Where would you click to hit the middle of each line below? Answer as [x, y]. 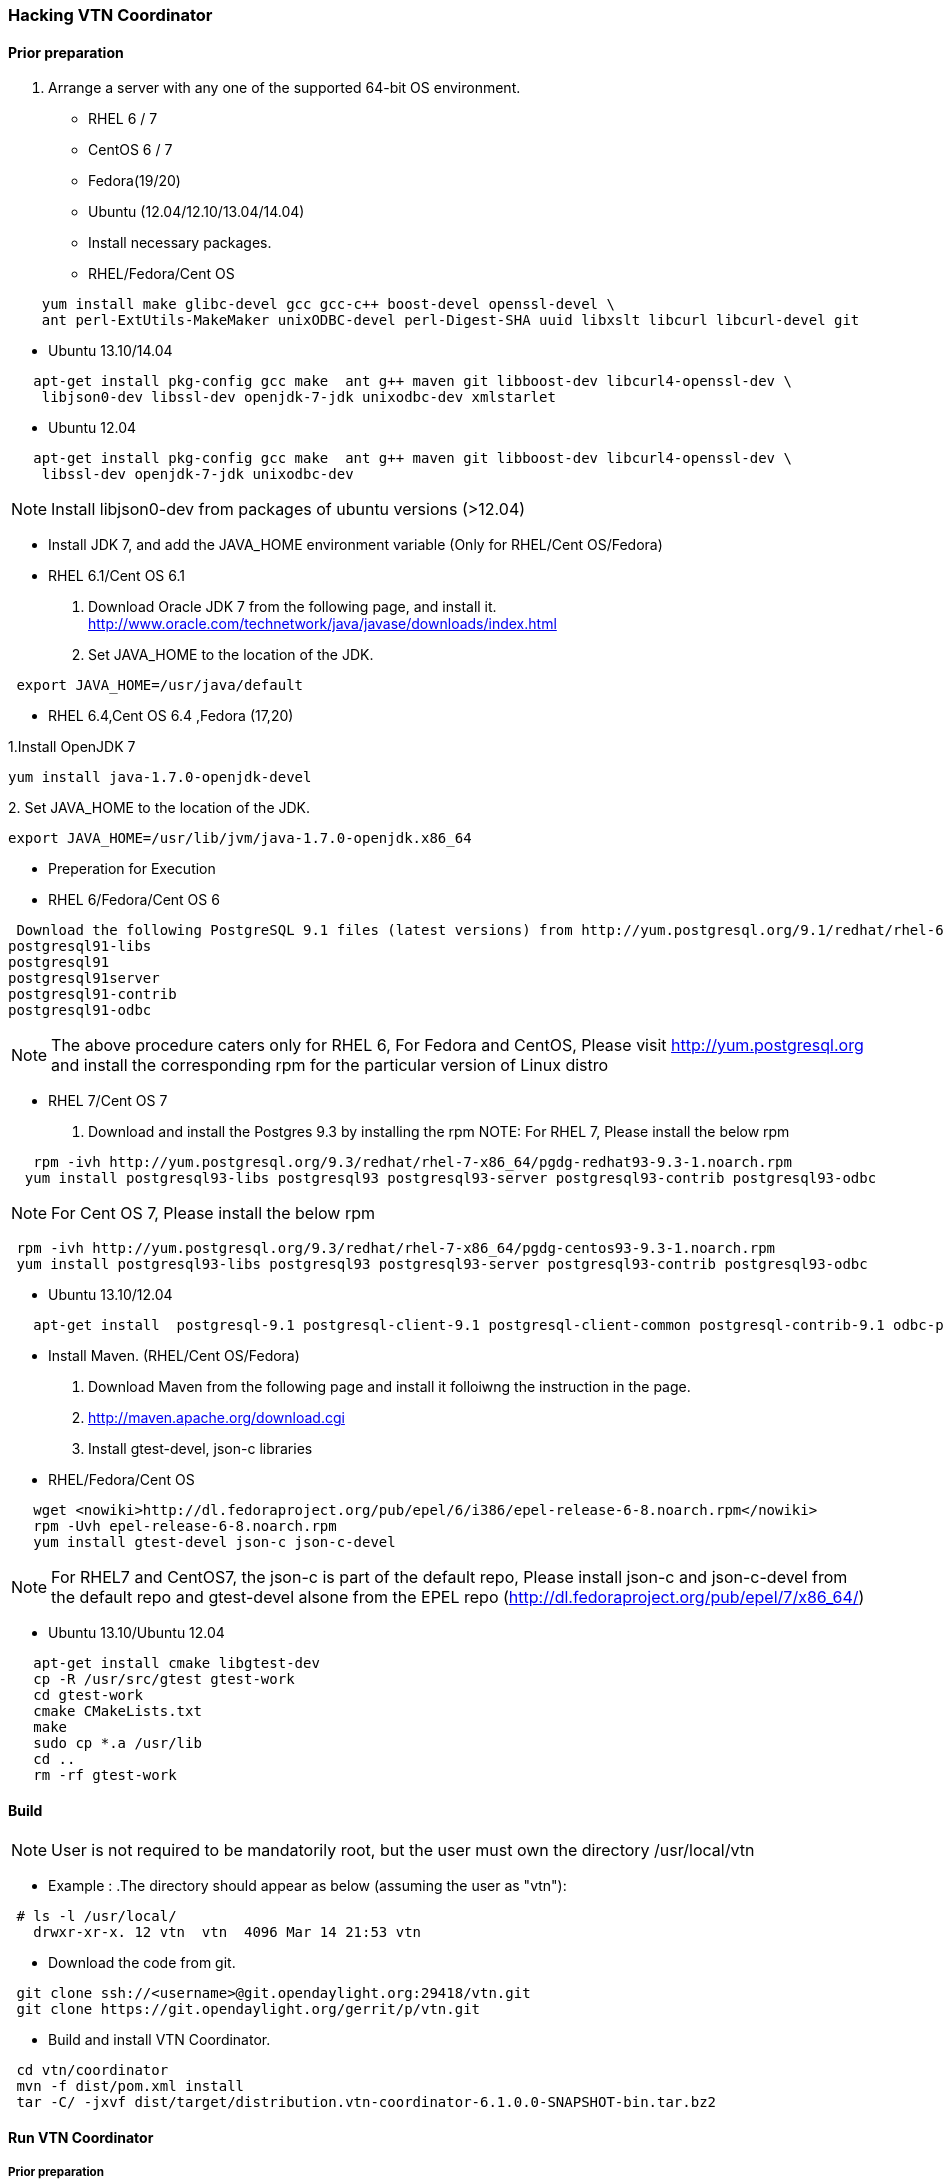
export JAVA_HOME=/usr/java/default [160, 685]
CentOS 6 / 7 [130, 150]
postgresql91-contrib [92, 994]
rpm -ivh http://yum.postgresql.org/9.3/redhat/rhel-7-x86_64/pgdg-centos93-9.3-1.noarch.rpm [396, 1248]
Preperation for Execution [132, 869]
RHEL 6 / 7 [123, 119]
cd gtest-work [88, 1695]
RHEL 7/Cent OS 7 [108, 1101]
